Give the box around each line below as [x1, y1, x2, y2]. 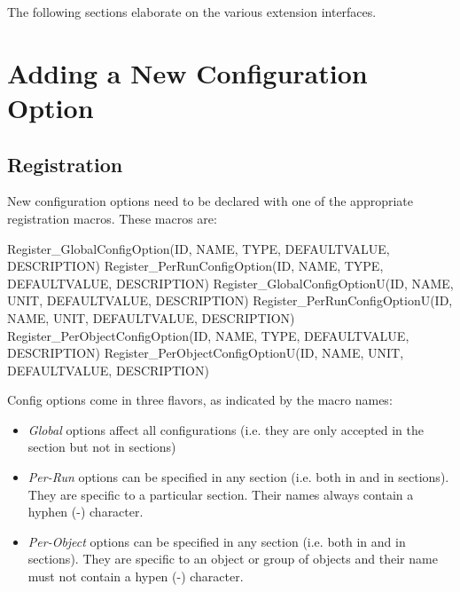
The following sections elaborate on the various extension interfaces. [7, 3, 377, 20]
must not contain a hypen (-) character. [27, 567, 244, 586]
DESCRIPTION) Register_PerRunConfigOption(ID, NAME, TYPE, [7, 257, 384, 275]
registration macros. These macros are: [7, 209, 217, 227]
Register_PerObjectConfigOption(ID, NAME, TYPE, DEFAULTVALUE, [7, 326, 409, 344]
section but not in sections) [27, 438, 176, 456]
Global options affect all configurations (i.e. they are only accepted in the [27, 420, 425, 438]
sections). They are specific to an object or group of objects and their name [27, 549, 438, 568]
